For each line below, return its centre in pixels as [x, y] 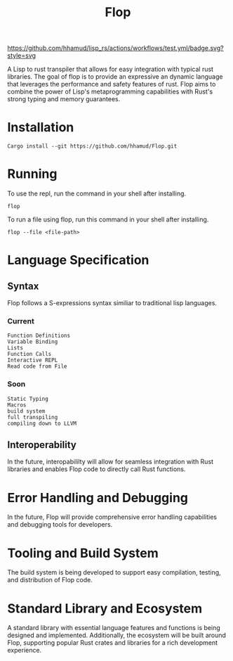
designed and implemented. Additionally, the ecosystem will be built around [117, 635]
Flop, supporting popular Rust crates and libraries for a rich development [113, 643]
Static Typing [28, 399]
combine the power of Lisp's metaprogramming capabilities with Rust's [110, 91]
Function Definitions [39, 336]
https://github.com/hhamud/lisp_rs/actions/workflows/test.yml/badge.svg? [115, 48]
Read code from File [38, 366]
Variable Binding [33, 342]
